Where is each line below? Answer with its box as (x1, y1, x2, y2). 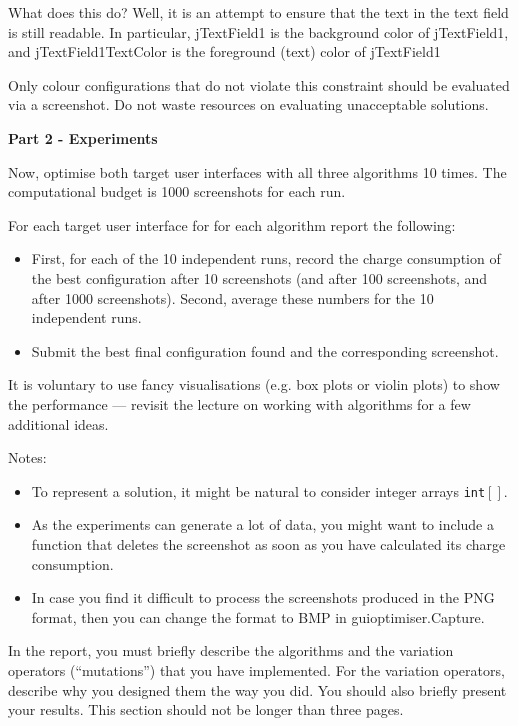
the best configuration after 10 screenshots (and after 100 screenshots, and (31, 267, 488, 288)
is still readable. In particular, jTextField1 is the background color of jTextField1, (8, 21, 509, 42)
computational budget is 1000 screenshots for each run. (8, 181, 346, 202)
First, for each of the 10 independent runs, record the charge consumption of (31, 248, 501, 269)
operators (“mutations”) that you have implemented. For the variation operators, (8, 659, 505, 680)
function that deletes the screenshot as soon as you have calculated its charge (31, 533, 506, 554)
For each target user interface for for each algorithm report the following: (8, 214, 456, 235)
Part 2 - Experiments (8, 127, 158, 148)
